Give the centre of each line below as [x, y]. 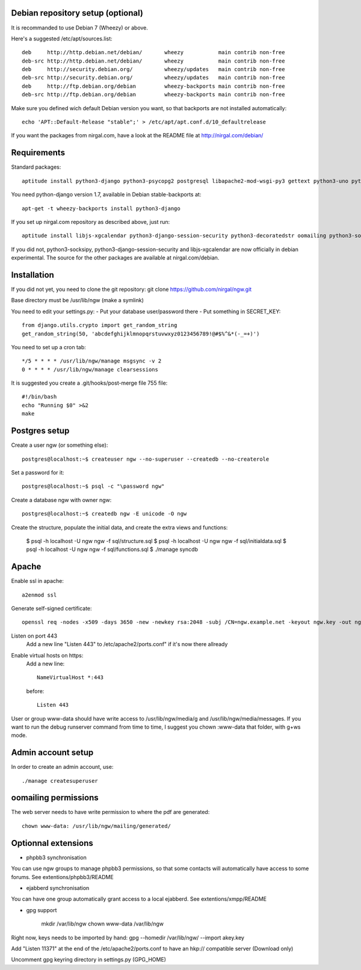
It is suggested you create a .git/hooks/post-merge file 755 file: [89, 383]
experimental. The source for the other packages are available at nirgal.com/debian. [115, 258]
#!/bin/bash [39, 397]
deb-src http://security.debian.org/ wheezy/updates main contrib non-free [153, 78]
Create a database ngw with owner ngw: [61, 500]
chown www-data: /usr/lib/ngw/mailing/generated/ [97, 826]
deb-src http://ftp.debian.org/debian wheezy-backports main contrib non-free [153, 95]
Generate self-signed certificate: [52, 608]
